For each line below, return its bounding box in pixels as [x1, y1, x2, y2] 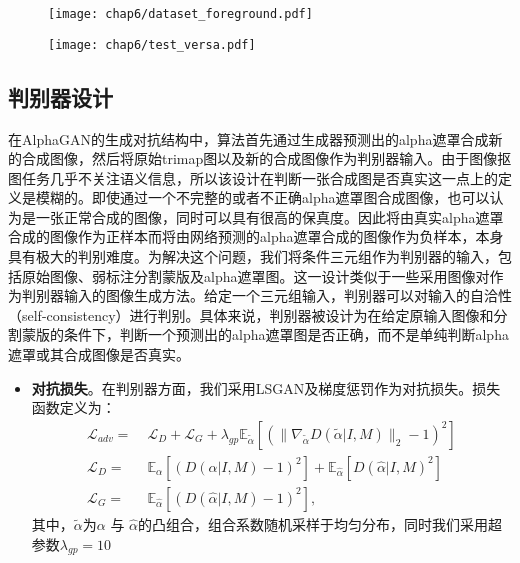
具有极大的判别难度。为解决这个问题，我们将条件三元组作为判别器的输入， [8, 246, 498, 267]
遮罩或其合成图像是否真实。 [8, 344, 190, 365]
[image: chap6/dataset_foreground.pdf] [48, 7, 313, 21]
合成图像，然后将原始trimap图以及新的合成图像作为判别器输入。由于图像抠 [21, 148, 512, 169]
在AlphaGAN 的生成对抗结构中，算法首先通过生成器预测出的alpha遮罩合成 [8, 128, 489, 149]
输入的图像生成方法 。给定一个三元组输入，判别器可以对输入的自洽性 [63, 285, 512, 306]
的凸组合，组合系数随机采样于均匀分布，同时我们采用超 [138, 513, 503, 534]
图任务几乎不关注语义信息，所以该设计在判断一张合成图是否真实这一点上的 [8, 167, 498, 188]
